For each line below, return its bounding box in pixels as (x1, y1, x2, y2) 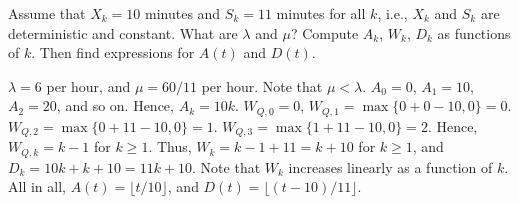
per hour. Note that (201, 75, 323, 96)
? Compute (290, 22, 359, 43)
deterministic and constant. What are (8, 22, 238, 43)
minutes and (145, 3, 221, 23)
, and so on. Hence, (56, 95, 174, 116)
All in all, (8, 176, 66, 197)
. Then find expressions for (31, 42, 195, 63)
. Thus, (148, 136, 192, 157)
